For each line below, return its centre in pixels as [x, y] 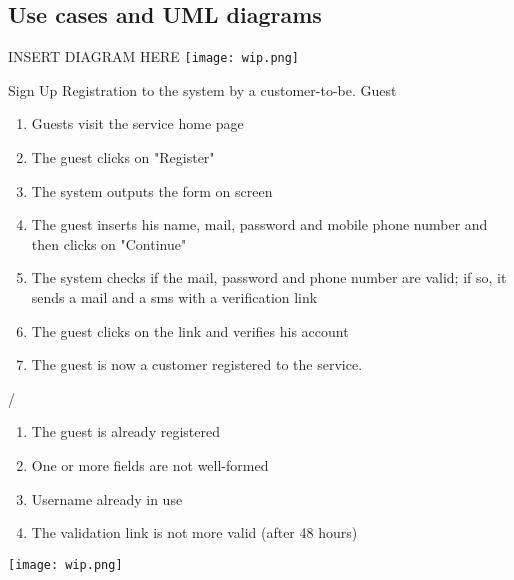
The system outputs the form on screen [152, 190]
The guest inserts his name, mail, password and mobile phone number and [259, 224]
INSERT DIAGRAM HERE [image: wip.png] [154, 56]
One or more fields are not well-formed [150, 464]
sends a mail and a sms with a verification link [174, 297]
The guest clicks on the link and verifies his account [190, 330]
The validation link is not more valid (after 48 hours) [194, 532]
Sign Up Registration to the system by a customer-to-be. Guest [202, 89]
